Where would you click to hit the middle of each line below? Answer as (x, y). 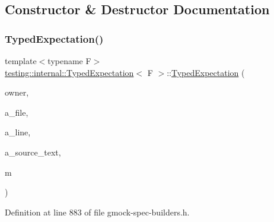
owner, (17, 92)
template (21, 61)
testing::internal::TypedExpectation (69, 72)
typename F (69, 61)
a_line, (18, 132)
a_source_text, (33, 152)
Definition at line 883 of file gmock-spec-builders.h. (97, 212)
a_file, (17, 112)
